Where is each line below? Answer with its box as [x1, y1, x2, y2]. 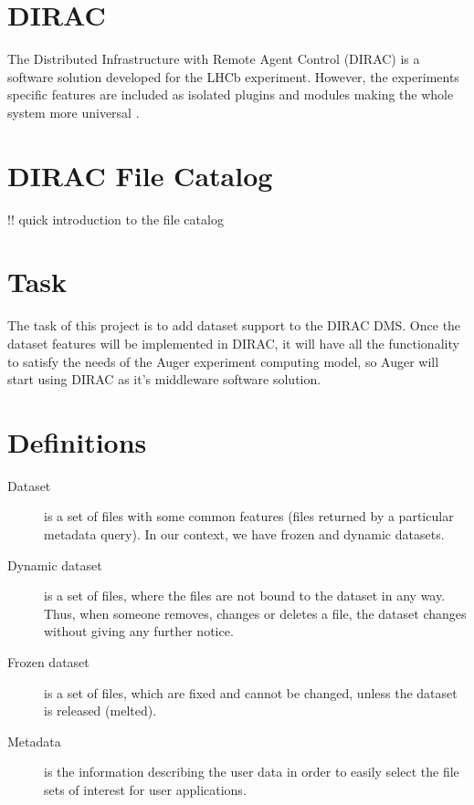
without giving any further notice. [44, 622, 234, 641]
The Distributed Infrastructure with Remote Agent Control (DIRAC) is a [7, 49, 420, 68]
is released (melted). [44, 701, 157, 720]
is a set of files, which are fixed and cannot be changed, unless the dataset [44, 683, 458, 702]
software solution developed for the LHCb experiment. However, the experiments [7, 67, 459, 86]
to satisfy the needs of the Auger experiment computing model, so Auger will [7, 351, 439, 371]
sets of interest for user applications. [44, 779, 247, 799]
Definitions [7, 423, 147, 460]
